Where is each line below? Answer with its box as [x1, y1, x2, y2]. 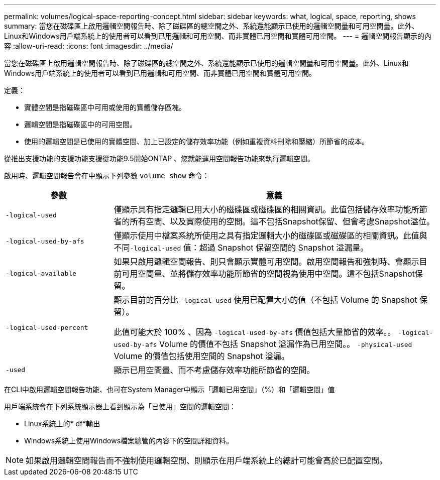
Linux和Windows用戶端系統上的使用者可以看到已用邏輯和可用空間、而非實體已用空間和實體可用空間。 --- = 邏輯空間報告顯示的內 [4, 32, 431, 40]
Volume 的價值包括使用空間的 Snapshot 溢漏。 [114, 351, 289, 361]
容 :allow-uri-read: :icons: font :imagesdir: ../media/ [4, 42, 173, 50]
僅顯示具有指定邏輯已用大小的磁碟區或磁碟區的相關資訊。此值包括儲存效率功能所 [114, 204, 419, 214]
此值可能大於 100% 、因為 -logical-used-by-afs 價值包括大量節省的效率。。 [114, 327, 396, 337]
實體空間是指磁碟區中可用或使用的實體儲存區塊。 [24, 103, 186, 111]
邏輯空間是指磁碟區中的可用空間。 [24, 120, 137, 129]
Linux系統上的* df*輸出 [24, 419, 100, 428]
